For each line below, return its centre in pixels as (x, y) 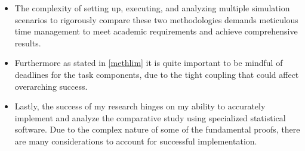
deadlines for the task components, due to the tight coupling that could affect (157, 74)
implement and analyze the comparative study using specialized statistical (150, 117)
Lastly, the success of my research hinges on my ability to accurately (140, 106)
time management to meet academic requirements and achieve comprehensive (156, 31)
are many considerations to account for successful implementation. (136, 141)
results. (28, 43)
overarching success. (51, 86)
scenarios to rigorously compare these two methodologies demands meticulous (156, 19)
